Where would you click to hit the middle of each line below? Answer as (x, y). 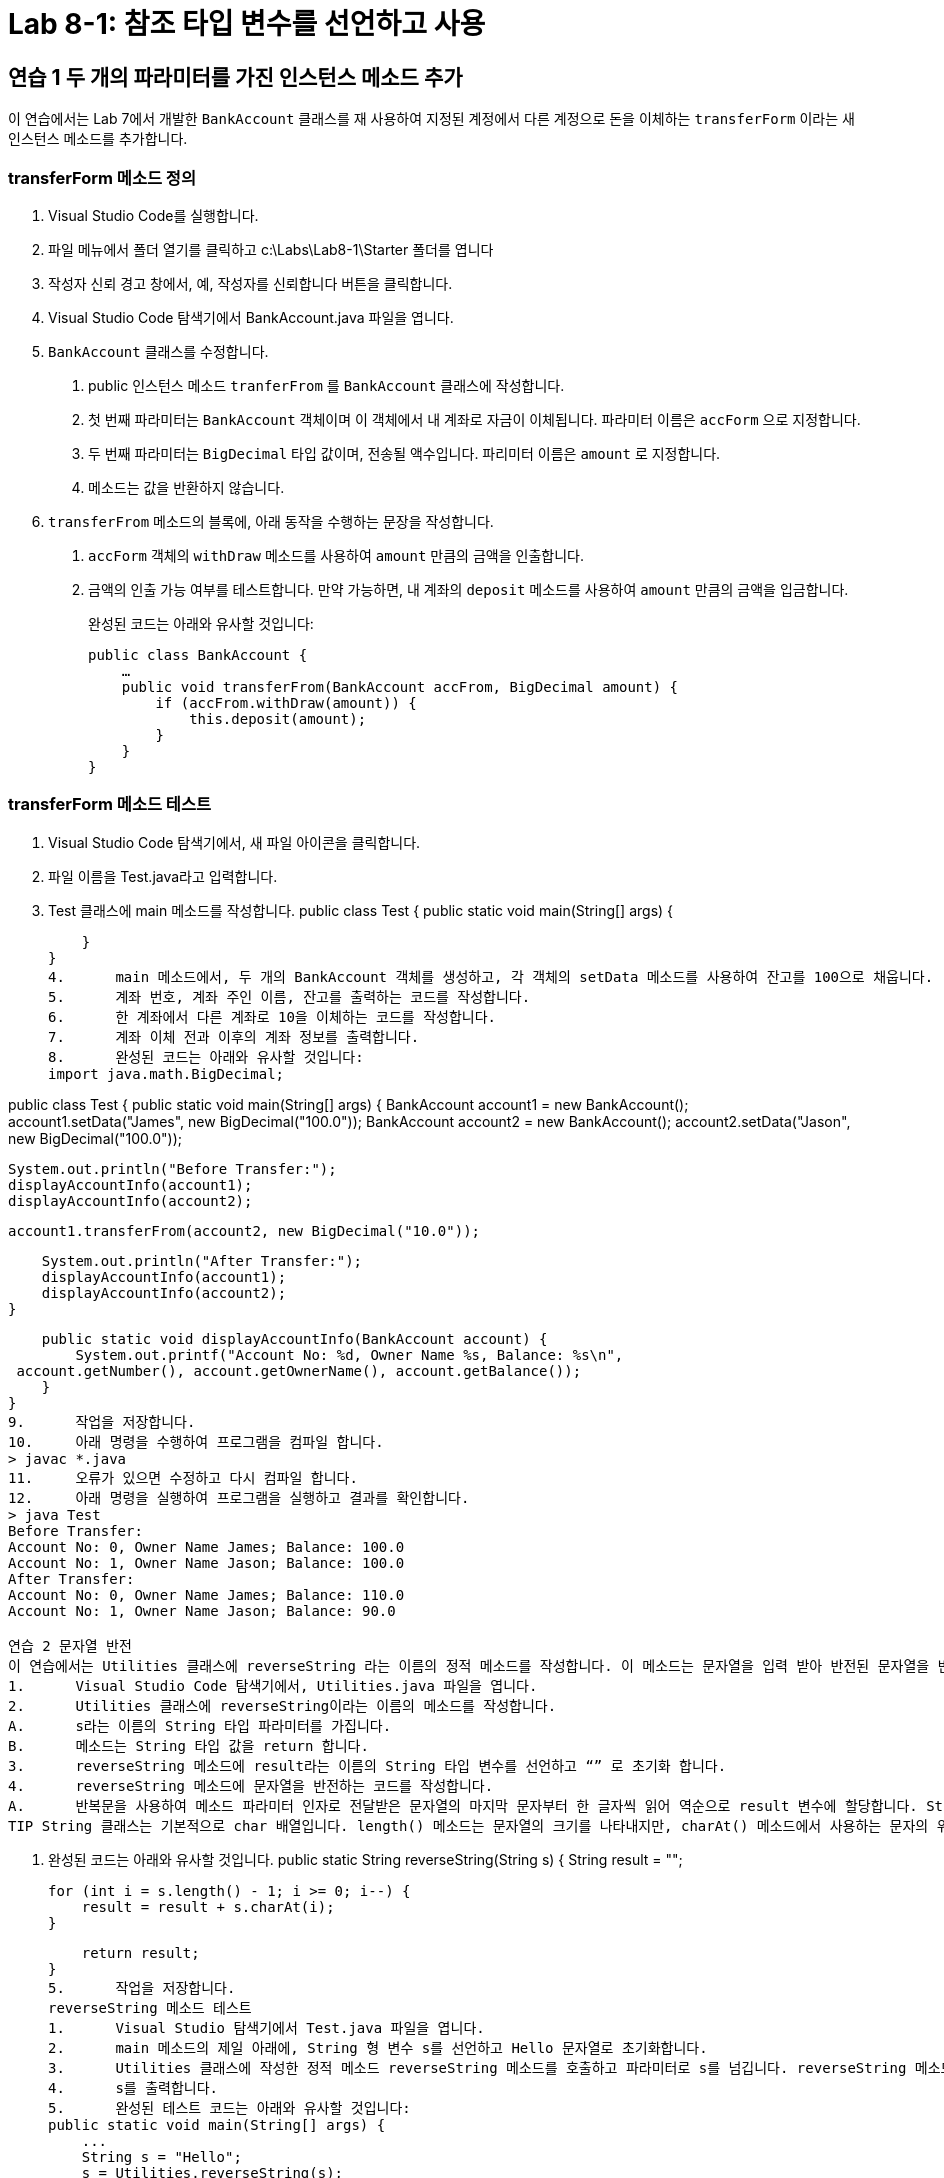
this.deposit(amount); (278, 718)
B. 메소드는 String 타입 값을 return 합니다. (188, 1745)
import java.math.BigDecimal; (166, 1073)
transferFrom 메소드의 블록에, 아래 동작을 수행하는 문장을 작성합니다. (271, 521)
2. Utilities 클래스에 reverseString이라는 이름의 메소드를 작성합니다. (282, 1705)
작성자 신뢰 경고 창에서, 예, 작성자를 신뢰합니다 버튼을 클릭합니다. (250, 283)
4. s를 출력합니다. (133, 2087)
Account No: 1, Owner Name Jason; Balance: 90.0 (202, 1610)
